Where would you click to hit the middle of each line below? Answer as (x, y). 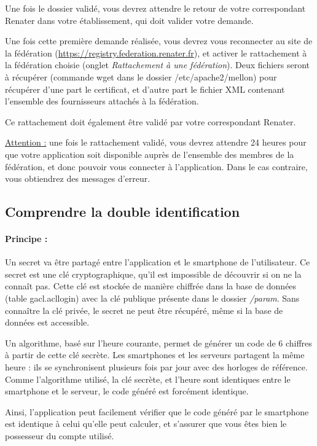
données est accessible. (47, 322)
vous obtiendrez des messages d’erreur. (78, 178)
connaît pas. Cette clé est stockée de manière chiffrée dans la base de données (151, 286)
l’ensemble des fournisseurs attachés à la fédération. (102, 101)
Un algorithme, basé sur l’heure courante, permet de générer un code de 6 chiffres (158, 342)
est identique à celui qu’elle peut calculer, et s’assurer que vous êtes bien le (146, 424)
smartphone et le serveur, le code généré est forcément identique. (127, 391)
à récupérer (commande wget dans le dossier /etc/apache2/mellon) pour (141, 76)
